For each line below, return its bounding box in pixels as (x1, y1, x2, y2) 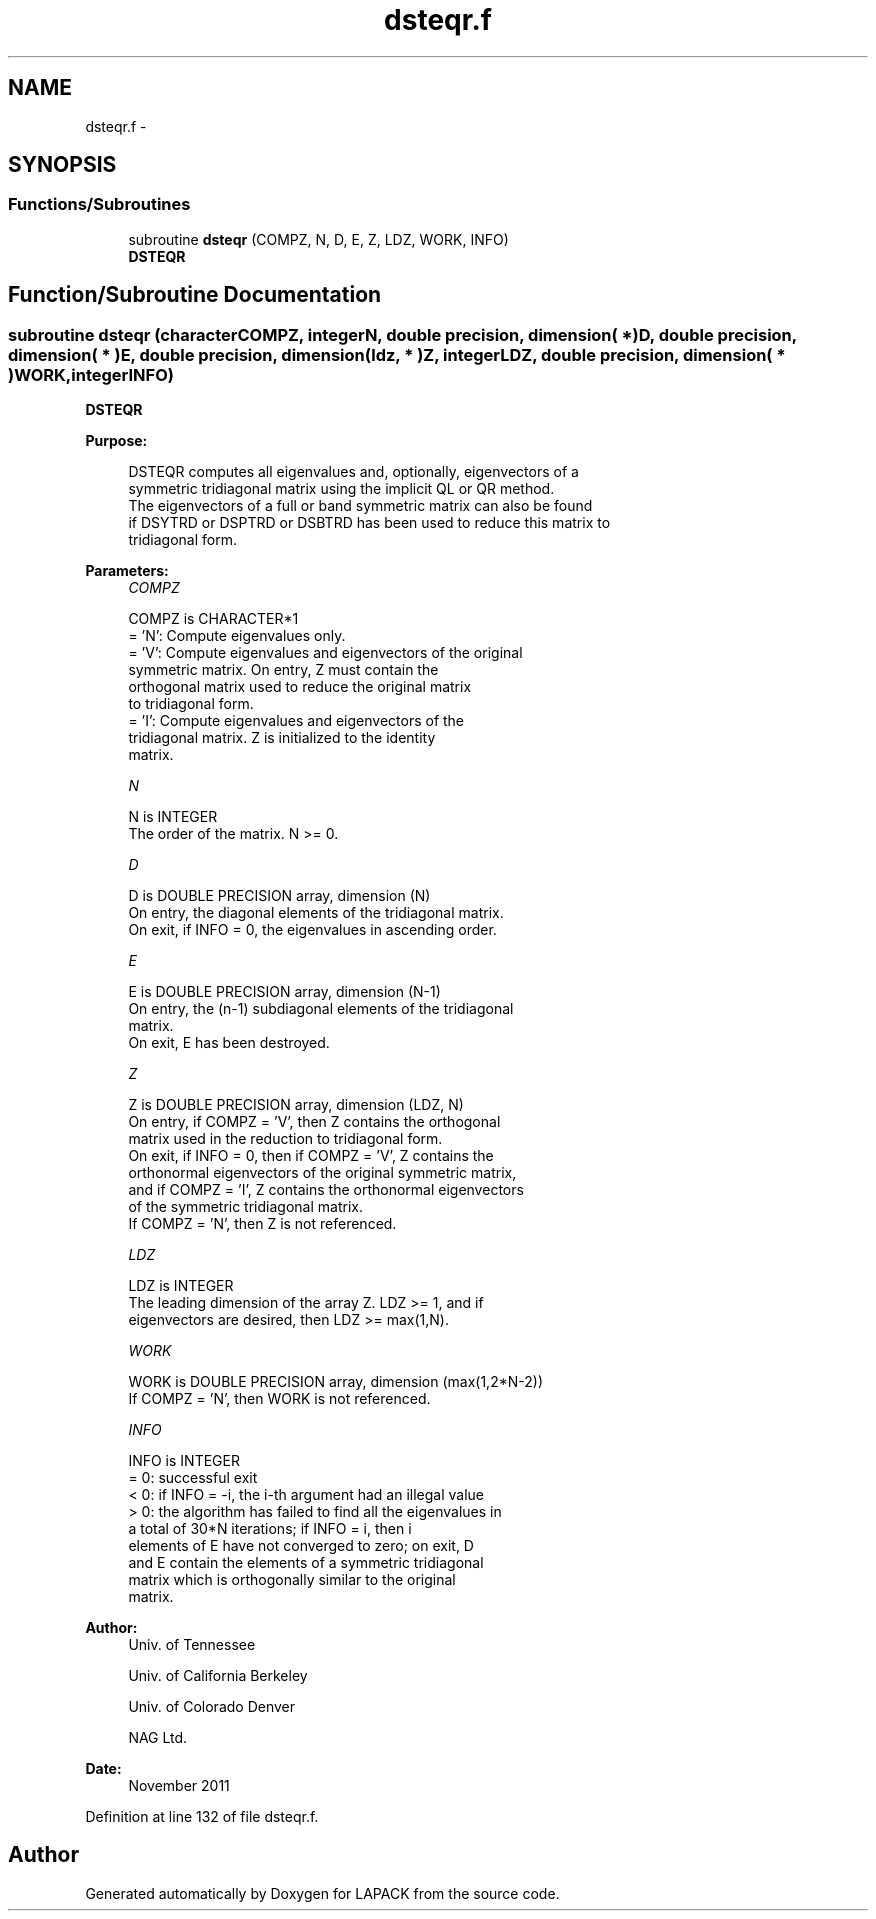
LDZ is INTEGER (128, 1277, 234, 1295)
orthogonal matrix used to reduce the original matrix (128, 678, 472, 696)
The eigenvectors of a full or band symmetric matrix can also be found (128, 497, 593, 515)
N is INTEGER (128, 808, 218, 826)
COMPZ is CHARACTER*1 (128, 610, 299, 628)
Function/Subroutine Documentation (8, 282, 382, 308)
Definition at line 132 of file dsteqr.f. (85, 1808, 319, 1826)
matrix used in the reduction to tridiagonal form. (128, 1130, 443, 1148)
